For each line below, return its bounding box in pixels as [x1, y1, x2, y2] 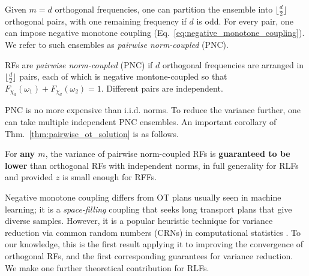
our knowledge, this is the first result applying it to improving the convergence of [5, 238, 304, 250]
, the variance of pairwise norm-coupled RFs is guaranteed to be [45, 147, 290, 160]
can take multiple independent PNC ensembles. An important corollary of [5, 116, 277, 128]
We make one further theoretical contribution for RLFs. [5, 261, 209, 274]
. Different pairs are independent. [101, 82, 223, 95]
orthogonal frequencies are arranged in [162, 58, 304, 71]
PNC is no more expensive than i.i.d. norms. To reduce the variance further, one [5, 104, 301, 116]
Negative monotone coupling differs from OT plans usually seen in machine [5, 191, 281, 203]
